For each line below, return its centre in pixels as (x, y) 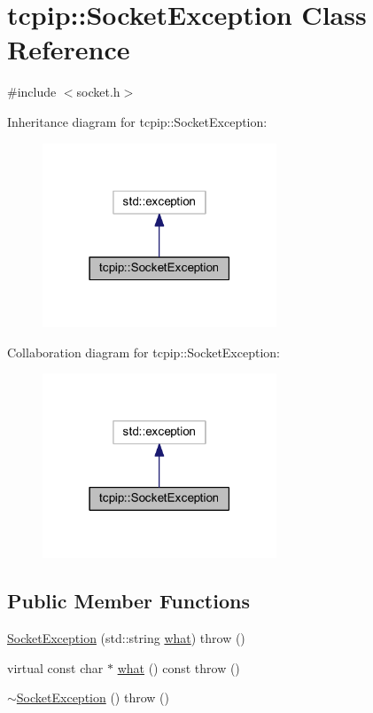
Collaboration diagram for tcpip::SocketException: (144, 352)
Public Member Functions (128, 601)
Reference (69, 49)
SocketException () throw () (93, 697)
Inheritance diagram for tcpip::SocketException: (137, 121)
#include (32, 92)
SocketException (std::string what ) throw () (126, 637)
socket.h (98, 92)
